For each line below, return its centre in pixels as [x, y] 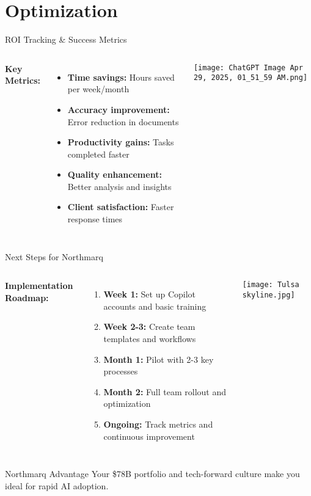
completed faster [98, 154]
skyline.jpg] [269, 295]
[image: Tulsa [271, 285]
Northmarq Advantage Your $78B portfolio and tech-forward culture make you [152, 474]
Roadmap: [27, 297]
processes [121, 371]
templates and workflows [150, 339]
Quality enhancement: [115, 174]
